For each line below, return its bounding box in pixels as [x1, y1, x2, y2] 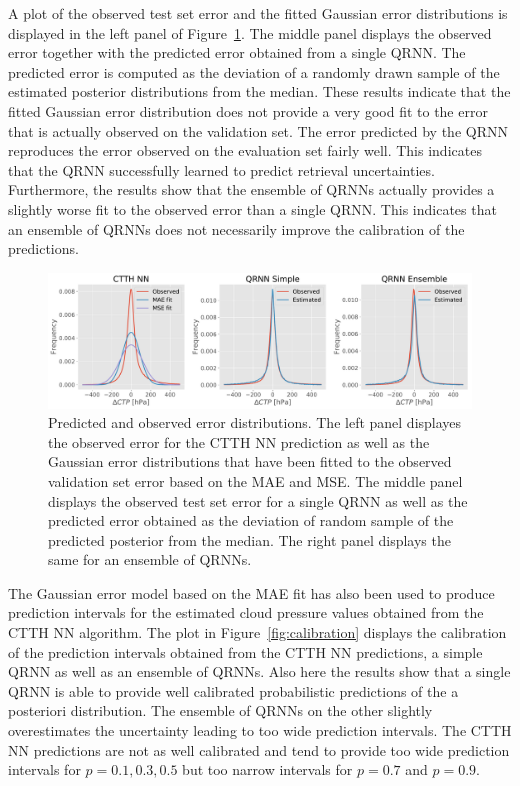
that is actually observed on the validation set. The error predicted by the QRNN [8, 120, 508, 141]
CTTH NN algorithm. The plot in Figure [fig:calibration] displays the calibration [8, 622, 507, 643]
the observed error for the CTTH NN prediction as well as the [48, 431, 430, 452]
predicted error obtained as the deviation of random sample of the [48, 510, 454, 531]
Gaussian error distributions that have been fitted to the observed [48, 451, 452, 472]
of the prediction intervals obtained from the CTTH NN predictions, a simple [8, 641, 483, 662]
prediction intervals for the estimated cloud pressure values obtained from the [8, 602, 484, 623]
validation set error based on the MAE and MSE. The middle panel [48, 470, 463, 491]
